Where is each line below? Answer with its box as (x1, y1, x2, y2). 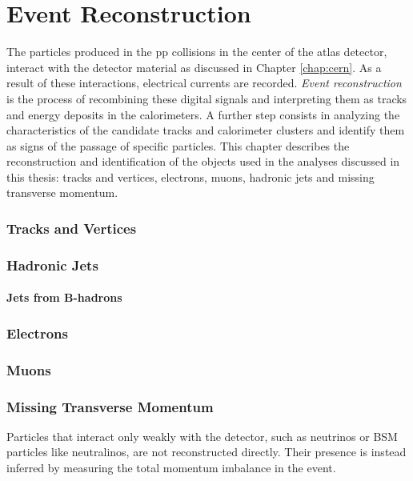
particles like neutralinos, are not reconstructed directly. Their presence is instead (6, 443, 407, 460)
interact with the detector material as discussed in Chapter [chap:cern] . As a (6, 58, 382, 75)
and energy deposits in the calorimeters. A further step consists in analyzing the (6, 106, 400, 122)
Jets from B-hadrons (6, 289, 122, 306)
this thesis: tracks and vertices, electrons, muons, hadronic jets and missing (6, 168, 375, 185)
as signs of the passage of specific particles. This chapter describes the (6, 137, 350, 154)
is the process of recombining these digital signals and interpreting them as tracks (6, 90, 407, 106)
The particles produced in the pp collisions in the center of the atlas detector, (6, 43, 387, 60)
